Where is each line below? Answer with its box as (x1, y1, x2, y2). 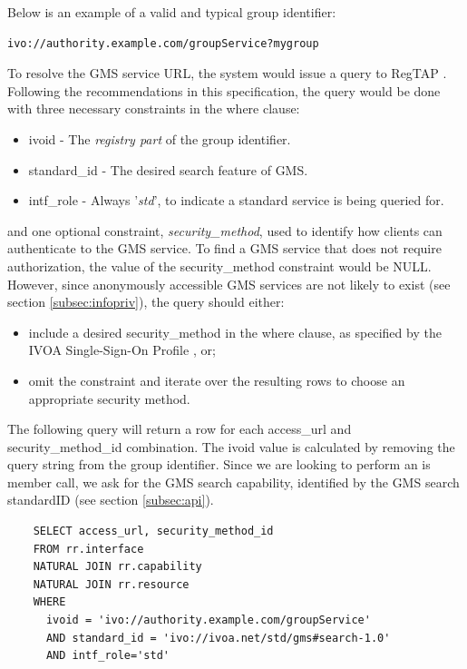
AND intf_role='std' (45, 649, 170, 663)
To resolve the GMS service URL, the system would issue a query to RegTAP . (7, 64, 447, 83)
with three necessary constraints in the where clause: (7, 99, 300, 118)
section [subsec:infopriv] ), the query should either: (7, 292, 285, 311)
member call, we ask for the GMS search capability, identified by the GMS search (7, 472, 460, 491)
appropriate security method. (28, 389, 190, 408)
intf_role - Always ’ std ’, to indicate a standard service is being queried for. (28, 191, 444, 210)
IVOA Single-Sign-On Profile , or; (28, 340, 216, 359)
